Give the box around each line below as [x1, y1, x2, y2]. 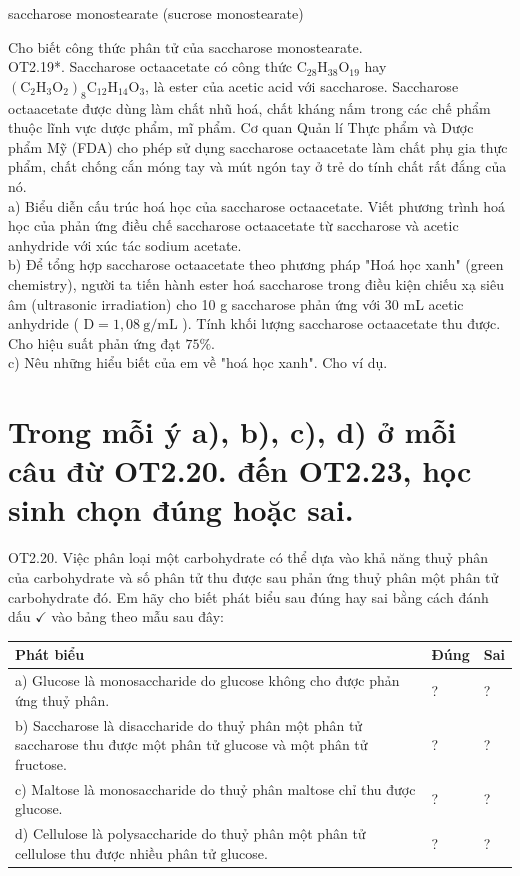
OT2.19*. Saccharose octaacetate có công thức [8, 56, 292, 77]
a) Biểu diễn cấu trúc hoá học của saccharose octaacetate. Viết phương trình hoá [8, 195, 506, 216]
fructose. [15, 753, 67, 774]
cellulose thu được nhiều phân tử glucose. [15, 842, 268, 863]
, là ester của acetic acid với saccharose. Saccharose [145, 75, 459, 96]
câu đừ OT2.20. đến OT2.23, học [8, 450, 472, 491]
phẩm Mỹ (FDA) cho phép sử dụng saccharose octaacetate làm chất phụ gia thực [8, 136, 508, 157]
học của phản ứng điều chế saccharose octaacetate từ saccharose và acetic [8, 215, 459, 236]
